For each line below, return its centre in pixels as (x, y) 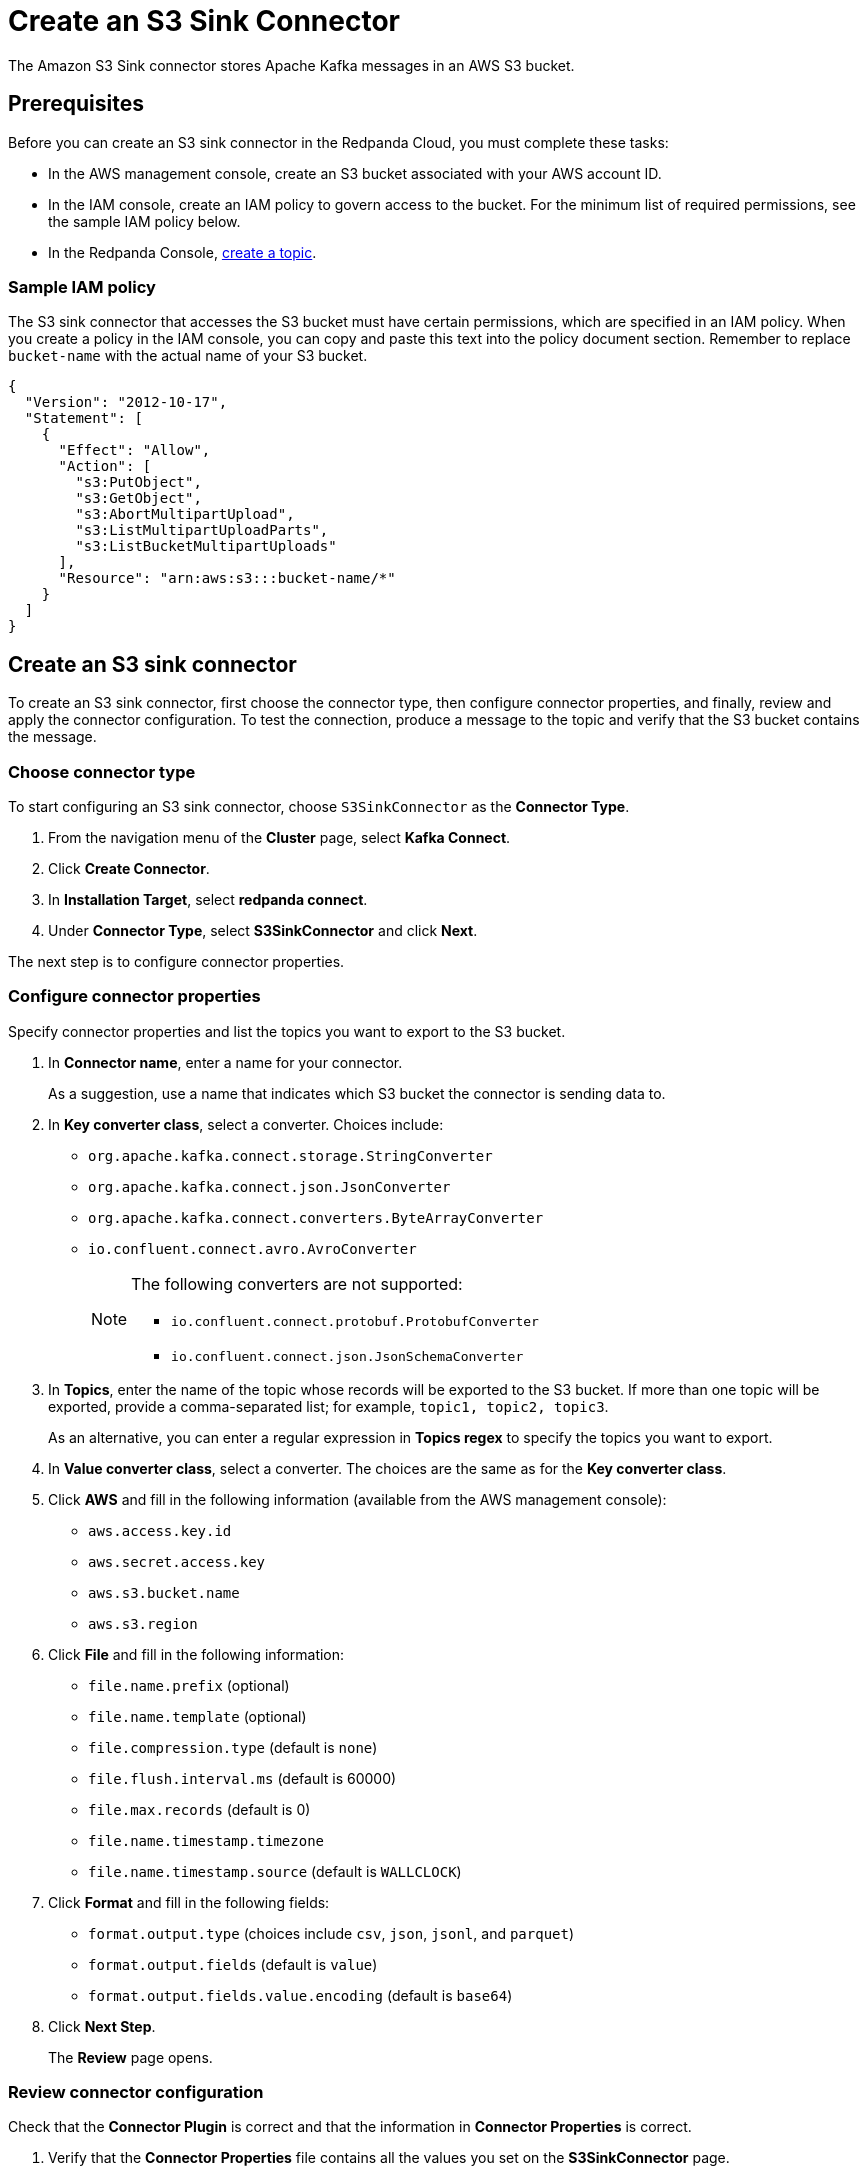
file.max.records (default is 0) (199, 1809)
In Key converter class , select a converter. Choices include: (246, 1124)
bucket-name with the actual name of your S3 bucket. (188, 356)
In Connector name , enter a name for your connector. (225, 1062)
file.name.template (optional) (197, 1716)
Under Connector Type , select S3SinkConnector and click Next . (263, 930)
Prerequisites (76, 104)
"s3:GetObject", (138, 498)
